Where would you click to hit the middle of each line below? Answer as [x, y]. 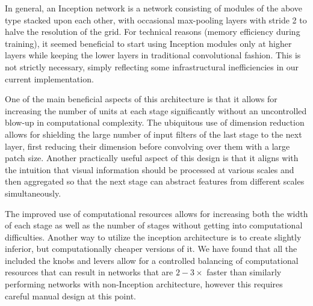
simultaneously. [33, 193]
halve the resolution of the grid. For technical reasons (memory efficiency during [153, 32]
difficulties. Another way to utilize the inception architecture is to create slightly [153, 237]
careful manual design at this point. [70, 295]
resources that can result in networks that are [89, 272]
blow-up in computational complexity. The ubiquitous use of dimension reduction [155, 122]
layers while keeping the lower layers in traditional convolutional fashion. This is [153, 55]
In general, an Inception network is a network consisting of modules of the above [153, 8]
